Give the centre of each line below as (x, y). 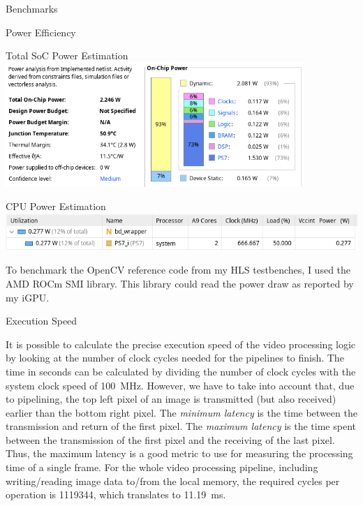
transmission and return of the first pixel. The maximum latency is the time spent (181, 426)
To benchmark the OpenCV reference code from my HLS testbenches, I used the (178, 270)
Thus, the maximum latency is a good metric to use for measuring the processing (179, 453)
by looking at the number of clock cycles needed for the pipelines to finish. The (175, 358)
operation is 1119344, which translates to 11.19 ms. (116, 494)
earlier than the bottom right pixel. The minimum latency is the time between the (181, 412)
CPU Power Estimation (56, 206)
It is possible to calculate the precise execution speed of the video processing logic (181, 344)
